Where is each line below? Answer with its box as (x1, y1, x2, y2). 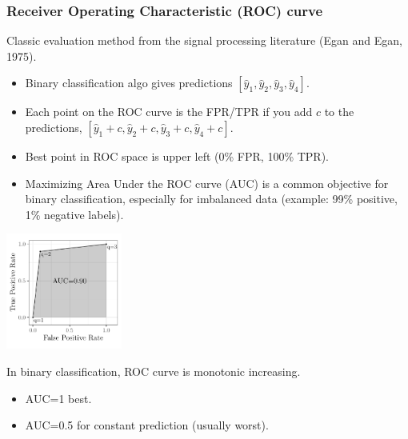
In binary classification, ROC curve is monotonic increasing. (6, 362, 301, 379)
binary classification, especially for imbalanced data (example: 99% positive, (25, 190, 398, 207)
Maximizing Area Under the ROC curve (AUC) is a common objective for (25, 174, 389, 191)
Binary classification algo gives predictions (25, 74, 233, 91)
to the (324, 103, 354, 120)
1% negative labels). (25, 206, 124, 222)
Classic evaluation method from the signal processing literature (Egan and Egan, (6, 32, 402, 49)
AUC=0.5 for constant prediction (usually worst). (25, 417, 269, 433)
